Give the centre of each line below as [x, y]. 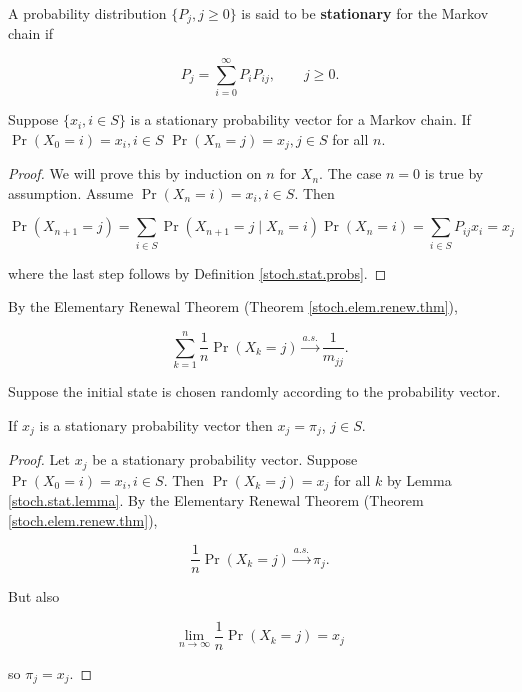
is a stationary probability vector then [156, 424]
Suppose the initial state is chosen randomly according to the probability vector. [254, 391]
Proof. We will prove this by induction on [135, 173]
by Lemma [419, 479]
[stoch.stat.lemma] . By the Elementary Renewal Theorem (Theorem [216, 500]
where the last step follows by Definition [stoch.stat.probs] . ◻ [197, 272]
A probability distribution [87, 13]
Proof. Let [39, 459]
